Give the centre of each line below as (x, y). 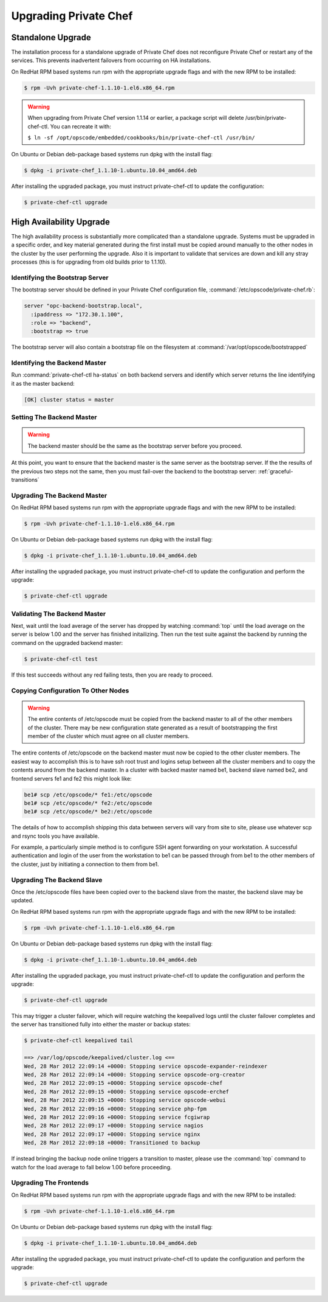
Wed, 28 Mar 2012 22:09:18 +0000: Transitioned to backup (112, 1143)
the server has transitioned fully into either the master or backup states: (101, 1025)
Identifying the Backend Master (59, 363)
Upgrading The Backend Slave (57, 880)
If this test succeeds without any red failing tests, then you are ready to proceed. (112, 675)
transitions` (25, 479)
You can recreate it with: (81, 126)
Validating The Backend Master (59, 613)
